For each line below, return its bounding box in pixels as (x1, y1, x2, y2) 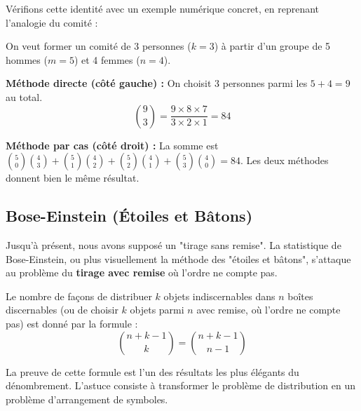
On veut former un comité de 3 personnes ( (6, 39, 191, 53)
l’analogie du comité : (6, 15, 98, 29)
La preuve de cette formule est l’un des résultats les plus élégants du (6, 364, 299, 379)
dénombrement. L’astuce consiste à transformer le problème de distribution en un (6, 378, 355, 393)
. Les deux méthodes (240, 153, 329, 168)
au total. (6, 89, 43, 104)
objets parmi (130, 302, 184, 317)
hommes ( (6, 52, 48, 67)
